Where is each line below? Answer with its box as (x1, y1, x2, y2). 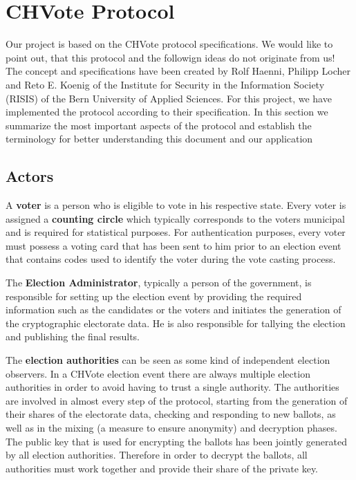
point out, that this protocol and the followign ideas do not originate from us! (6, 50, 335, 64)
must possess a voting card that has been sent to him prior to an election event (6, 238, 341, 252)
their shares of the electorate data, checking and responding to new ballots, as (6, 407, 336, 421)
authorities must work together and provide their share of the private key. (6, 461, 319, 475)
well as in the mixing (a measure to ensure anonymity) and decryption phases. (6, 420, 337, 434)
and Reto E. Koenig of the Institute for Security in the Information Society (6, 77, 325, 91)
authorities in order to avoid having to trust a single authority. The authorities (6, 380, 339, 394)
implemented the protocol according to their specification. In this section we (6, 104, 328, 119)
